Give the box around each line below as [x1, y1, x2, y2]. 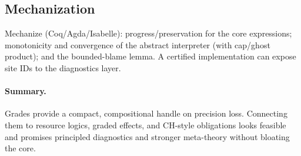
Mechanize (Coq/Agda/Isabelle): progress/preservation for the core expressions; [5, 27, 292, 39]
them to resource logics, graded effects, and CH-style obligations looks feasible [5, 118, 286, 131]
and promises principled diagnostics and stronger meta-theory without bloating [5, 130, 290, 142]
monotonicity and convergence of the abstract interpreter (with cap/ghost [5, 38, 270, 51]
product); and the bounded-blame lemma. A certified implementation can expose [5, 50, 296, 62]
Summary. [5, 85, 46, 97]
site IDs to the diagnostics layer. [5, 61, 121, 74]
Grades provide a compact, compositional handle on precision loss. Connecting [5, 107, 287, 120]
